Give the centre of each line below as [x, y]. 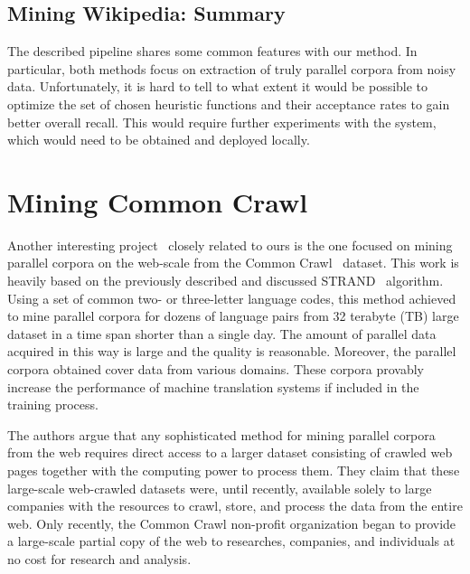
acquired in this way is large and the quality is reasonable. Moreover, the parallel [232, 351]
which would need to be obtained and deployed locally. [159, 140]
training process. [53, 405]
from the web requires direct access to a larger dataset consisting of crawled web [230, 452]
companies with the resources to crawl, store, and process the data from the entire [235, 506]
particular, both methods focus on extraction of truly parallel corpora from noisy [232, 68]
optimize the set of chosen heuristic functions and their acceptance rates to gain [229, 104]
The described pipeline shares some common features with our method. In [212, 51]
